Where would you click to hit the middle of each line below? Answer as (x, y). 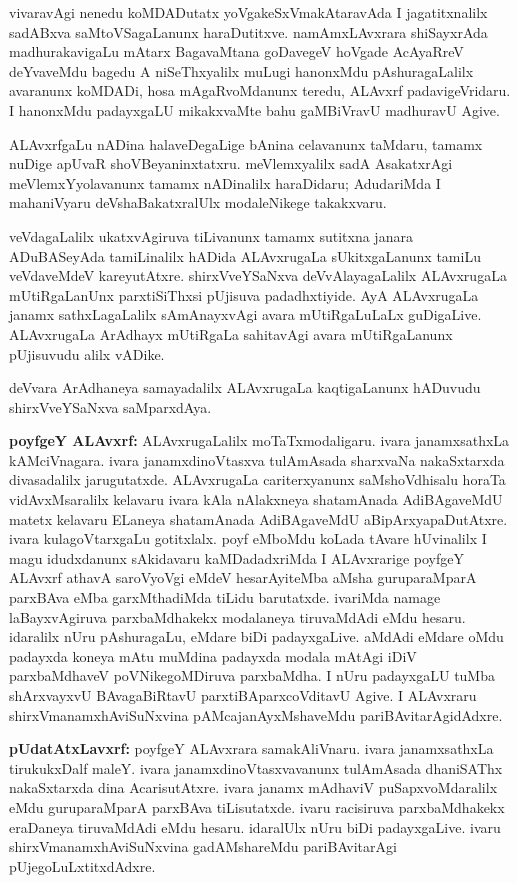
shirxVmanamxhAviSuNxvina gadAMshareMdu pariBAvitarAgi (203, 846)
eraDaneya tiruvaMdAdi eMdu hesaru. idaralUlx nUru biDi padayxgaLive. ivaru (255, 826)
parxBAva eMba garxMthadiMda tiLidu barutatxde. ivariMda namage (225, 597)
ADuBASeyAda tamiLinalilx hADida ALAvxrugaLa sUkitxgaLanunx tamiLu (245, 255)
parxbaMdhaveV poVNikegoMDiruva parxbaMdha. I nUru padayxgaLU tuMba (252, 675)
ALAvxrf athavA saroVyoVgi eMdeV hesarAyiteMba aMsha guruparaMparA (243, 577)
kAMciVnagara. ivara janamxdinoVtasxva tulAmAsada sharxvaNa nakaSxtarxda (257, 459)
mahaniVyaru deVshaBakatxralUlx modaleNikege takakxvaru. (198, 202)
